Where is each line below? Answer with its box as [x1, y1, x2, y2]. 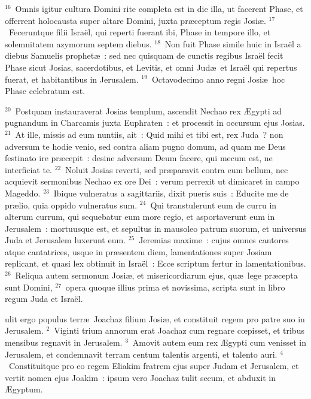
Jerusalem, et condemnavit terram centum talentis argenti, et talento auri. [5, 347, 278, 360]
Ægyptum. [5, 383, 43, 395]
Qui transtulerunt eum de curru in [150, 198, 277, 211]
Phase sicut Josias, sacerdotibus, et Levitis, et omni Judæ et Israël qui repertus [5, 61, 297, 73]
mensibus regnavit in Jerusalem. [5, 336, 123, 349]
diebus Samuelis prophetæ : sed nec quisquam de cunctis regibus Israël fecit [5, 49, 283, 62]
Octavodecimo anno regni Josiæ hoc [151, 72, 285, 85]
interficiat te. [5, 163, 52, 176]
